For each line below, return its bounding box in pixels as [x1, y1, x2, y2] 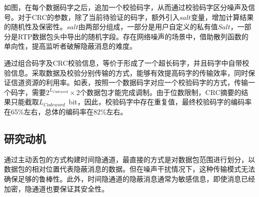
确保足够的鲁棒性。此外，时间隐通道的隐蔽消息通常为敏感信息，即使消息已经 [4, 173, 255, 184]
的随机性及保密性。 [4, 21, 67, 32]
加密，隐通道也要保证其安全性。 [4, 183, 109, 194]
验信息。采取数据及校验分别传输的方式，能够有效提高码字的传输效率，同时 [4, 67, 248, 78]
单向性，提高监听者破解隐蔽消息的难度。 [4, 41, 136, 51]
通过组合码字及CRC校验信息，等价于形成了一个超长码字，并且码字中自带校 [4, 57, 250, 68]
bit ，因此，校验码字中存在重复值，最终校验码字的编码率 [69, 97, 252, 107]
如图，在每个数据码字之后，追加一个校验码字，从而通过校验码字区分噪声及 [4, 2, 248, 12]
